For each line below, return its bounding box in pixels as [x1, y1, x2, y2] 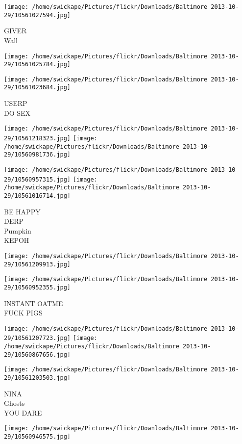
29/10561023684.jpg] [4, 84, 71, 91]
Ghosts [4, 398, 25, 408]
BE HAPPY [4, 206, 41, 216]
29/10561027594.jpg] [4, 11, 71, 19]
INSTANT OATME [4, 298, 63, 308]
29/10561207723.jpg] [4, 335, 71, 342]
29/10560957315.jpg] [4, 176, 71, 183]
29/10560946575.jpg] [4, 433, 71, 441]
